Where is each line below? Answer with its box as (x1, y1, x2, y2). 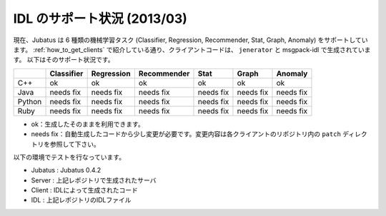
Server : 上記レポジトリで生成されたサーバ (31, 175, 157, 185)
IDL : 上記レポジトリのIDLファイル (31, 196, 132, 205)
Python (17, 96, 42, 106)
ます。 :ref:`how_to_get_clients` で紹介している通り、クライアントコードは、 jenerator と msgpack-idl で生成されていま (13, 45, 371, 53)
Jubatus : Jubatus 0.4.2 (31, 166, 102, 175)
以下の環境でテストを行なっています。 (13, 153, 125, 161)
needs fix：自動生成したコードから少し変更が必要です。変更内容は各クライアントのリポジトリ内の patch (31, 130, 341, 138)
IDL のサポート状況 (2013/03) (13, 11, 187, 26)
